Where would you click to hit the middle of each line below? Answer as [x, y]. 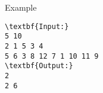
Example [21, 7]
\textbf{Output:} [39, 66]
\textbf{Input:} [37, 26]
